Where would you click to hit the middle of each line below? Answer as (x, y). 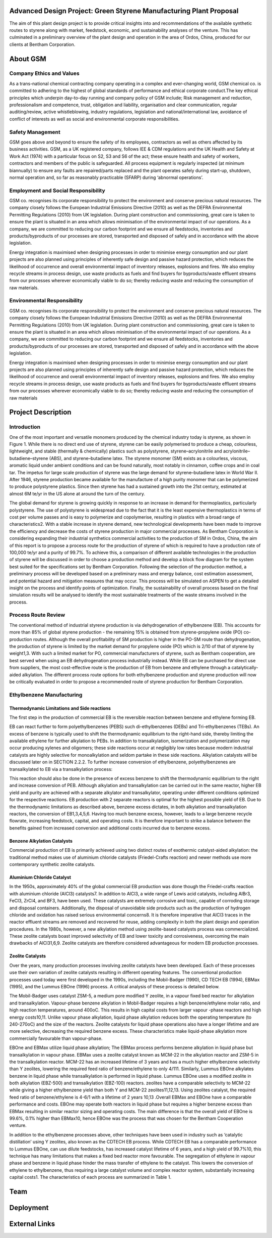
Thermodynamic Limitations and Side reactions (60, 708)
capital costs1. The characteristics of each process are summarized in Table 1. (90, 1177)
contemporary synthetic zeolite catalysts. (52, 864)
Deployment (29, 1208)
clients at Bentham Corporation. (42, 44)
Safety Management (35, 132)
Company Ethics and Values (45, 73)
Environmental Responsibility (46, 301)
